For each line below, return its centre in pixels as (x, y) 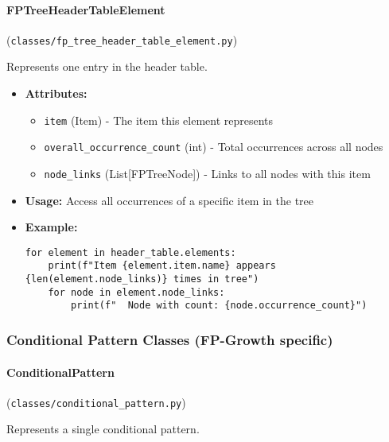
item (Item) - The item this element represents (159, 120)
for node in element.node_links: (136, 292)
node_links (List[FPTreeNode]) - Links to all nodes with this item (207, 173)
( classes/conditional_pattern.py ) (96, 402)
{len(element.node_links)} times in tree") (142, 279)
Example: (51, 227)
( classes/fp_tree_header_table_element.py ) (122, 39)
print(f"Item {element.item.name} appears (162, 266)
